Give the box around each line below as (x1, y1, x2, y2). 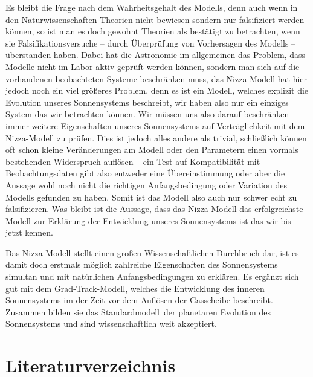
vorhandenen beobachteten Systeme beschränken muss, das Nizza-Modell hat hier (5, 72, 308, 85)
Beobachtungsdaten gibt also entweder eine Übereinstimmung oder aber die (5, 167, 285, 179)
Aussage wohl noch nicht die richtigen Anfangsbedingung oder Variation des (5, 178, 287, 191)
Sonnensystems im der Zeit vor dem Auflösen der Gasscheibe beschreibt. (5, 294, 273, 306)
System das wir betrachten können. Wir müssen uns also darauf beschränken (5, 108, 289, 120)
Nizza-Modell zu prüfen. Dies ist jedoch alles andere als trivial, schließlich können (5, 131, 307, 144)
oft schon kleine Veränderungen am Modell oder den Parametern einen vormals (5, 143, 298, 156)
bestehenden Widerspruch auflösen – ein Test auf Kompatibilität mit (5, 155, 260, 167)
